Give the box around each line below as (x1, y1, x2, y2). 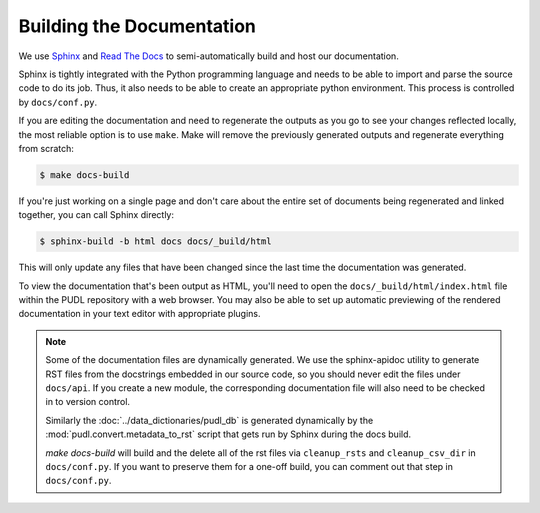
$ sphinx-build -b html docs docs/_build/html (39, 236, 272, 247)
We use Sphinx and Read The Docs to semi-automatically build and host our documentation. (18, 50, 399, 62)
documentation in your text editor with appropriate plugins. (18, 308, 261, 320)
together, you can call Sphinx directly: (18, 209, 175, 221)
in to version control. (45, 396, 130, 408)
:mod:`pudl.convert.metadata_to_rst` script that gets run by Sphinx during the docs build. (45, 428, 412, 440)
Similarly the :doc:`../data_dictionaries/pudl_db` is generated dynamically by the (45, 414, 374, 426)
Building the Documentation (18, 15, 257, 37)
